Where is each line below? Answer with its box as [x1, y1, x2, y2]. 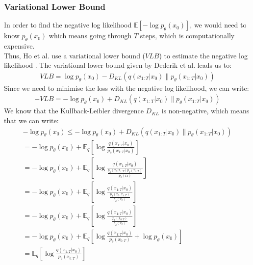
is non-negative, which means [161, 106, 250, 116]
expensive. [4, 41, 35, 51]
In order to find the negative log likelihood [4, 20, 132, 30]
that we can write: [4, 115, 59, 126]
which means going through [49, 30, 132, 41]
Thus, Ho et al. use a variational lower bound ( [4, 50, 146, 60]
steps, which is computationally [140, 30, 235, 41]
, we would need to [190, 20, 247, 30]
